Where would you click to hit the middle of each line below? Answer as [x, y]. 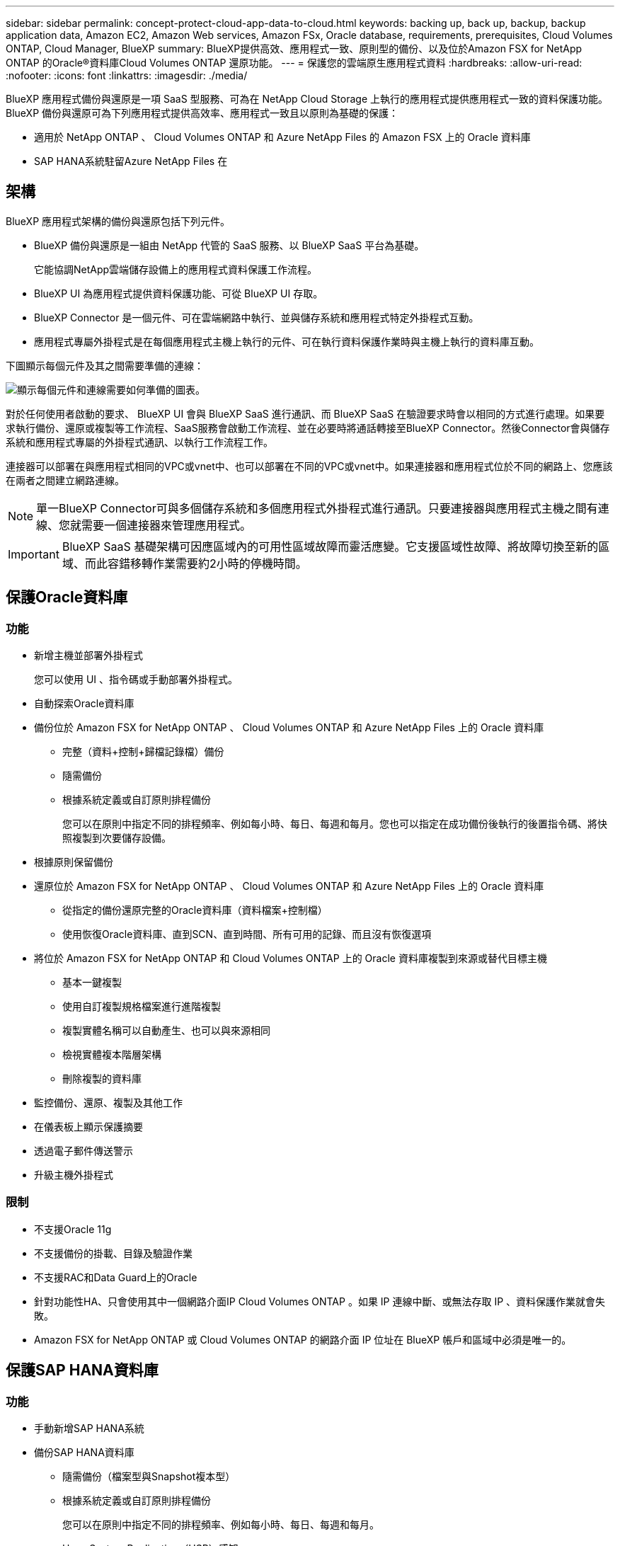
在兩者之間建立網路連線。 [65, 480]
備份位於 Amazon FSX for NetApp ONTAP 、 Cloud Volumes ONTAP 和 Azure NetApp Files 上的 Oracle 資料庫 [289, 728]
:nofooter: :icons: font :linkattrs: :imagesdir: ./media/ [127, 75]
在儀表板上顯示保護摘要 [88, 1127]
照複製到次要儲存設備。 [117, 838]
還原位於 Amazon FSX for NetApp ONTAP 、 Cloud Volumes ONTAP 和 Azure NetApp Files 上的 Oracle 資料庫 [289, 886]
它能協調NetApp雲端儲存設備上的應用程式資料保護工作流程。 [176, 269]
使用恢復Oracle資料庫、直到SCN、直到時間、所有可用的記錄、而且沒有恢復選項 [247, 934]
